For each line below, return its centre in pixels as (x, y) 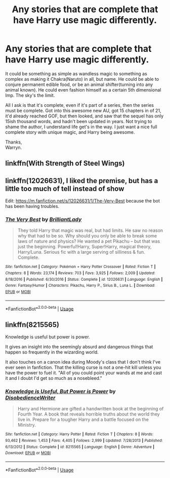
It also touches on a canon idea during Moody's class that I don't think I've (83, 362)
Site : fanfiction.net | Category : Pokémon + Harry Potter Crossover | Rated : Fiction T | (80, 267)
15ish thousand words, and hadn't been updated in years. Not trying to (79, 121)
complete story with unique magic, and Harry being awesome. (70, 132)
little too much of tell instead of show (65, 188)
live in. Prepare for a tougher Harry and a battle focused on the (83, 420)
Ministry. (27, 425)
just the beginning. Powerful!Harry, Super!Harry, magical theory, (84, 247)
